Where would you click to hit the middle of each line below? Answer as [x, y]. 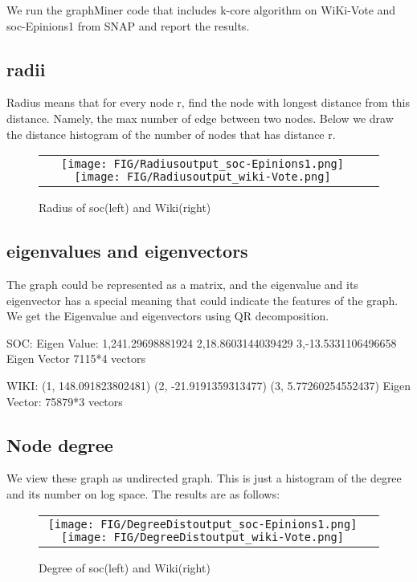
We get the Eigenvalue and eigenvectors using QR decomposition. [168, 316]
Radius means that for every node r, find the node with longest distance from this [208, 102]
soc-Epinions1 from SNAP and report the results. [128, 25]
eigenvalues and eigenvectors [127, 251]
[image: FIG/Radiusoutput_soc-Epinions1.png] [202, 164]
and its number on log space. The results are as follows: [143, 493]
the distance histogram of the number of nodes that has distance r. [171, 134]
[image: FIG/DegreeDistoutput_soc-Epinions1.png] [202, 524]
